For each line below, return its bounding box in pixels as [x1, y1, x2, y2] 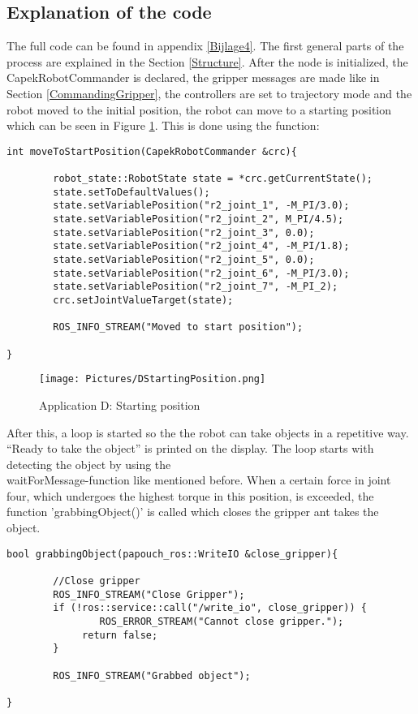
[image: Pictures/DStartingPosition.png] [39, 373, 266, 385]
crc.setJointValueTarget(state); [53, 294, 234, 306]
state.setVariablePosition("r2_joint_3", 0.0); [53, 226, 315, 239]
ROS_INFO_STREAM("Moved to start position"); [53, 321, 304, 333]
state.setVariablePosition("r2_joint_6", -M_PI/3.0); [53, 267, 350, 279]
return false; [82, 629, 158, 641]
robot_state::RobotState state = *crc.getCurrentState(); [53, 173, 373, 185]
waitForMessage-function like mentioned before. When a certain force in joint [6, 471, 391, 488]
